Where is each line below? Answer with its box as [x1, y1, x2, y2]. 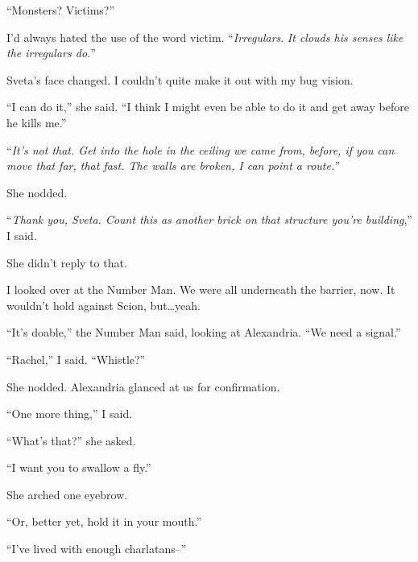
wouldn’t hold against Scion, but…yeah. [6, 296, 201, 313]
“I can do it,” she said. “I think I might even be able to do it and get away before [6, 98, 409, 115]
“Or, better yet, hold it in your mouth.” [6, 513, 202, 530]
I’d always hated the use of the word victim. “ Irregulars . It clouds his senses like [6, 28, 404, 45]
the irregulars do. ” [6, 44, 96, 61]
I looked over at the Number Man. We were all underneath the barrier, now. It [6, 281, 395, 298]
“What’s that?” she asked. [6, 432, 136, 448]
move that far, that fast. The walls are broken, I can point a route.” [6, 157, 339, 174]
